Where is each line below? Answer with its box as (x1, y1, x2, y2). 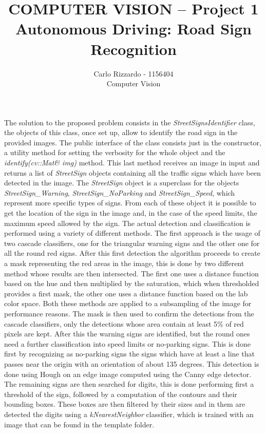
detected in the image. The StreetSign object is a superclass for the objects (4, 177, 239, 188)
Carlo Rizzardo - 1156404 (93, 68, 174, 79)
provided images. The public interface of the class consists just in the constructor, (4, 137, 261, 147)
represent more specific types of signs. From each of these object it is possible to (4, 197, 256, 208)
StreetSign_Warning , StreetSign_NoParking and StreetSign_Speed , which (4, 187, 235, 198)
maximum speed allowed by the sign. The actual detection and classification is (4, 217, 251, 228)
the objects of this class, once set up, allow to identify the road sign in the (4, 127, 238, 138)
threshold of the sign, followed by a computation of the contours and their (4, 388, 237, 399)
